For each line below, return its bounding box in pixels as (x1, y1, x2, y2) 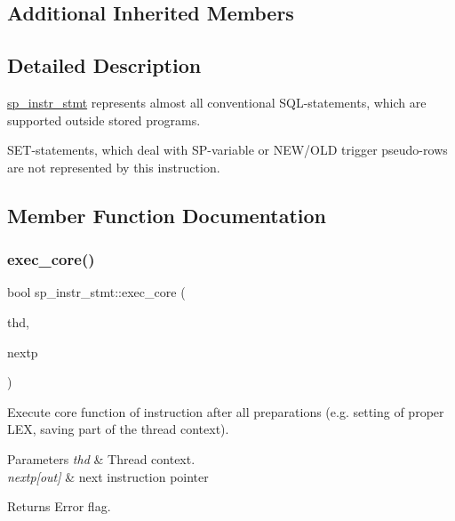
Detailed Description (7, 52, 202, 79)
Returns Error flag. (7, 497, 111, 516)
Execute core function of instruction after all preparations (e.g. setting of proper (7, 402, 444, 421)
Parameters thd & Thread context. (7, 449, 196, 468)
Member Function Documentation (7, 201, 327, 228)
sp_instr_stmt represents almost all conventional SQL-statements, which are (7, 92, 427, 111)
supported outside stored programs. (7, 110, 201, 129)
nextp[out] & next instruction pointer (7, 467, 209, 485)
